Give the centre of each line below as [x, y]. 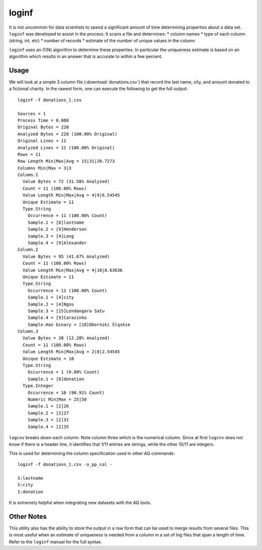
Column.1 [28, 175]
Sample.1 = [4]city [51, 297]
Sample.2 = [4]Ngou [51, 304]
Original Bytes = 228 [43, 127]
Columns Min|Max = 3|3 [45, 168]
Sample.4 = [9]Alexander [57, 243]
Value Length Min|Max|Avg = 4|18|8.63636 [73, 270]
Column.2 [28, 250]
